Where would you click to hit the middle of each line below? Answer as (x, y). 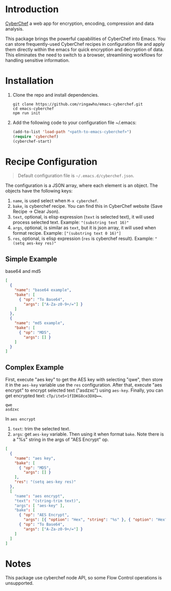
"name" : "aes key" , (35, 458)
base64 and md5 (23, 271)
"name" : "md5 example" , (40, 323)
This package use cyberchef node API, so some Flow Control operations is (83, 578)
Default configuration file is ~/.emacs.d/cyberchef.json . (76, 176)
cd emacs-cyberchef (33, 108)
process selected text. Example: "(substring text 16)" (71, 223)
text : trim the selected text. (41, 429)
